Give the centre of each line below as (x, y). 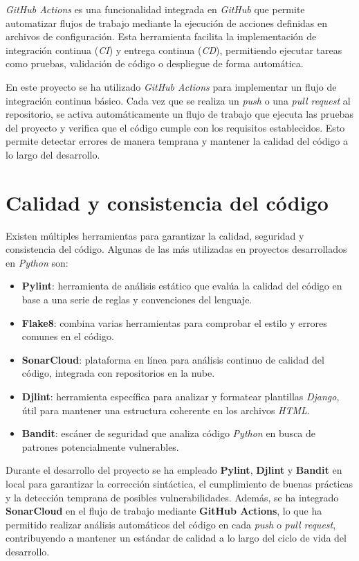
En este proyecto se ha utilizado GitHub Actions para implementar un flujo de (171, 86)
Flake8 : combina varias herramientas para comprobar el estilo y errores (174, 322)
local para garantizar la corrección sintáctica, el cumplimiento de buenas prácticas (179, 483)
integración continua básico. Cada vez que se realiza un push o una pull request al (178, 100)
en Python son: (37, 262)
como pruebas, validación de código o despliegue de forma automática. (155, 63)
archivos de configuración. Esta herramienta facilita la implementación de (161, 36)
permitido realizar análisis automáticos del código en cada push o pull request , (171, 524)
